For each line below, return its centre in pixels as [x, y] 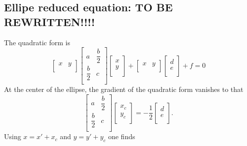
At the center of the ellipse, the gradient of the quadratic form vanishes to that [124, 89]
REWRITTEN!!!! [50, 21]
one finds [122, 136]
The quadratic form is [37, 42]
